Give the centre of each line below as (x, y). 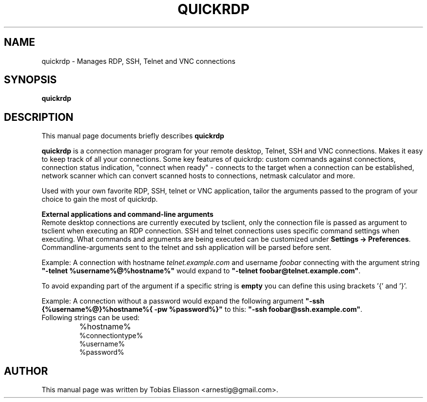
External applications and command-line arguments (127, 214)
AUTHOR (26, 371)
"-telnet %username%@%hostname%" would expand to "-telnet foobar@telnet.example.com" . (201, 271)
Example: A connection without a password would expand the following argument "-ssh (183, 301)
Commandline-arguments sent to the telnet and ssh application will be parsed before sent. (186, 248)
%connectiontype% (111, 336)
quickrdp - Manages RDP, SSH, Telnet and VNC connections (138, 61)
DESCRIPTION (39, 117)
